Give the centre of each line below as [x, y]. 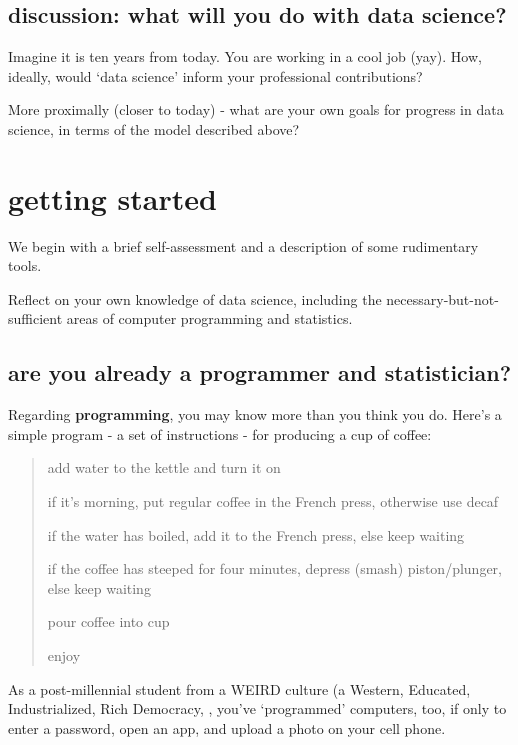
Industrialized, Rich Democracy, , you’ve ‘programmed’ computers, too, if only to [257, 708]
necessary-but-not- [442, 298]
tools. [25, 265]
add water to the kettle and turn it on [164, 467]
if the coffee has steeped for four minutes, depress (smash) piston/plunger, [274, 568]
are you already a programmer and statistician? [260, 372]
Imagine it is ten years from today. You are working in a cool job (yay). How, [245, 56]
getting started [112, 197]
